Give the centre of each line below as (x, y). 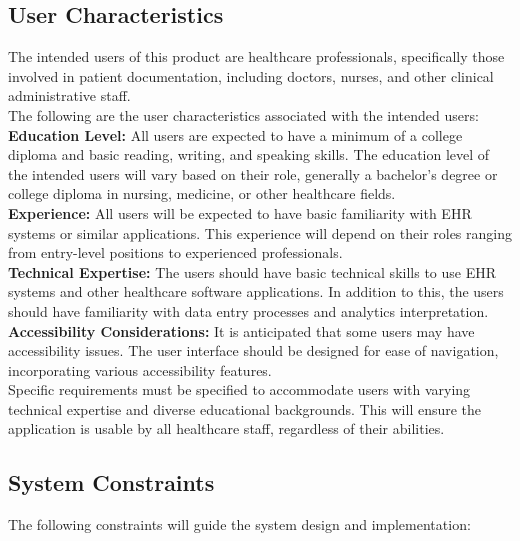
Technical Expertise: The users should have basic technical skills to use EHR (252, 271)
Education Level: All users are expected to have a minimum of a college (235, 134)
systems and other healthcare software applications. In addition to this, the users (256, 291)
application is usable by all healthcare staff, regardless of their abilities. (226, 428)
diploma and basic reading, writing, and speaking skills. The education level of (249, 154)
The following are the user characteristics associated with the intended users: (243, 114)
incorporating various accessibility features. (140, 369)
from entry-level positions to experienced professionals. (175, 252)
